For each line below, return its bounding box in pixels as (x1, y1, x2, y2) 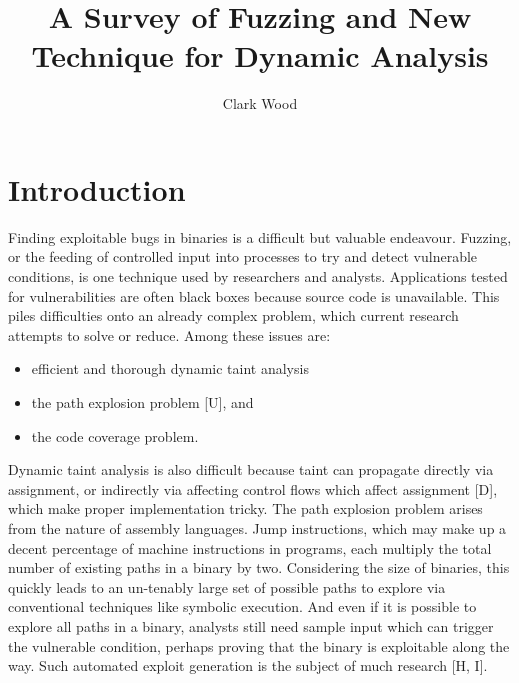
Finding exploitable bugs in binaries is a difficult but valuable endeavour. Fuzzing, (8, 226, 512, 247)
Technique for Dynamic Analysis (31, 35, 489, 76)
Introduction (8, 168, 186, 209)
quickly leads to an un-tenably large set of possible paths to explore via (8, 576, 446, 597)
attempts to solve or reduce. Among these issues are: (8, 324, 331, 345)
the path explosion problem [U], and (31, 392, 254, 412)
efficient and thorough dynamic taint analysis (31, 358, 309, 379)
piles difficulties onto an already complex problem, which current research (8, 305, 459, 326)
